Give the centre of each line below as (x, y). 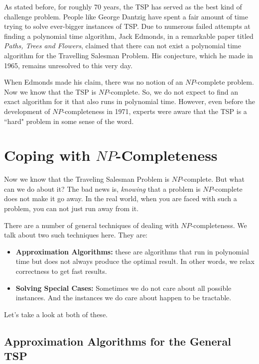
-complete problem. (225, 82)
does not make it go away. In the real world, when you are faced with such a (121, 198)
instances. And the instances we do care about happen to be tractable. (124, 298)
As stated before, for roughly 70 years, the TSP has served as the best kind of (123, 6)
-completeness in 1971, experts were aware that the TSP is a (155, 111)
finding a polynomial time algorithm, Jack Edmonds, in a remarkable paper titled (129, 36)
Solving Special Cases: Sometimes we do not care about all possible (124, 288)
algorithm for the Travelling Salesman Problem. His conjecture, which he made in (129, 55)
